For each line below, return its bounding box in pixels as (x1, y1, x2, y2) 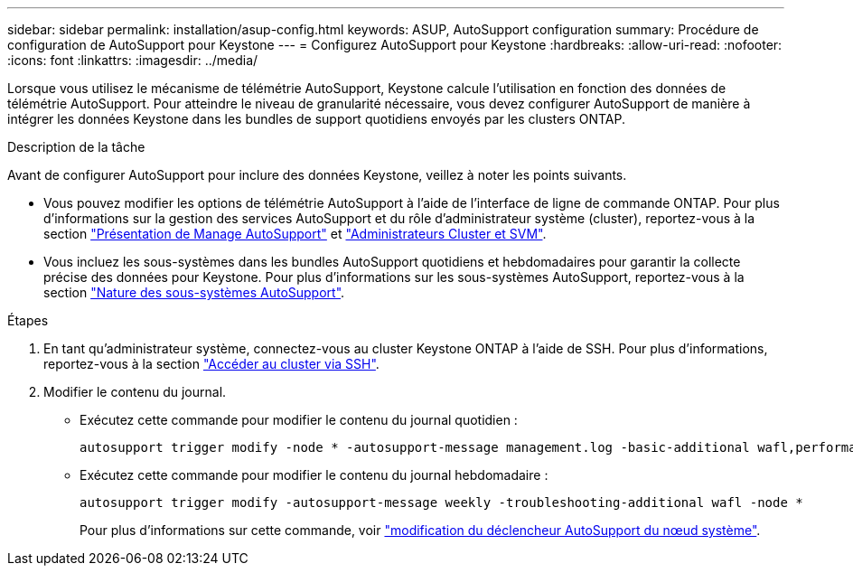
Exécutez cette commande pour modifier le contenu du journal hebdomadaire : (80, 467, 548, 483)
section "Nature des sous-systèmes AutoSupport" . (43, 285, 345, 300)
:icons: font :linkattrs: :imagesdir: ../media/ (7, 52, 258, 68)
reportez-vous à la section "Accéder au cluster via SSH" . (43, 356, 380, 371)
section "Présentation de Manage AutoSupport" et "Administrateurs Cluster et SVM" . (43, 226, 547, 241)
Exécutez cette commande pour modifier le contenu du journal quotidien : (80, 412, 518, 427)
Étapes (7, 313, 49, 328)
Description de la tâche (7, 139, 145, 155)
